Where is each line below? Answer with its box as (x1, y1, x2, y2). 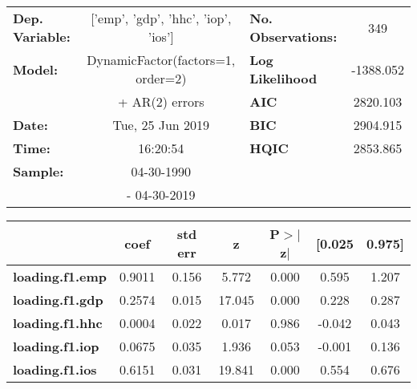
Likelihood (249, 69, 318, 87)
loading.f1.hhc (13, 314, 103, 332)
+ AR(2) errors (117, 92, 204, 111)
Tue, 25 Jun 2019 (112, 115, 210, 134)
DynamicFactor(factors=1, (87, 51, 236, 69)
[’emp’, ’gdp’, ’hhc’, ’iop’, (91, 9, 232, 27)
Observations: (249, 27, 338, 46)
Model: (13, 59, 59, 79)
